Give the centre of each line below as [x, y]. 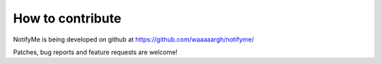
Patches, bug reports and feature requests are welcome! [95, 52]
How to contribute [67, 18]
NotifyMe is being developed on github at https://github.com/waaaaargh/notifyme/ [134, 39]
